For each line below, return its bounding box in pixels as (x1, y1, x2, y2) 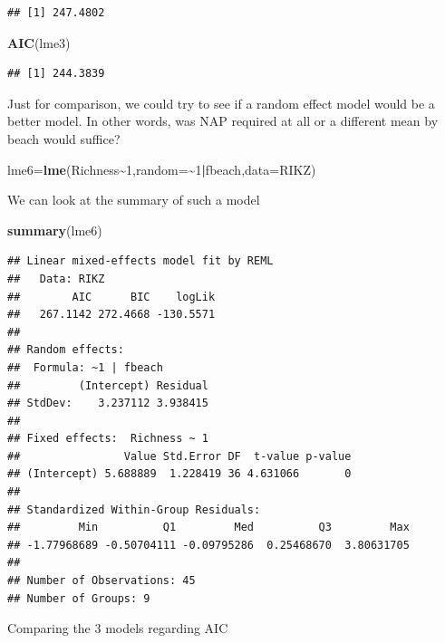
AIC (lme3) (7, 33, 71, 52)
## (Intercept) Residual (7, 379, 208, 392)
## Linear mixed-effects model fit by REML (7, 254, 274, 268)
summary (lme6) (7, 220, 102, 239)
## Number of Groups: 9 (7, 591, 150, 605)
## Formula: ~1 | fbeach (7, 360, 163, 374)
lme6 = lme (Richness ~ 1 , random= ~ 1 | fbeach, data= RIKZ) (7, 159, 316, 178)
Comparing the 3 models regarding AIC (7, 619, 228, 638)
